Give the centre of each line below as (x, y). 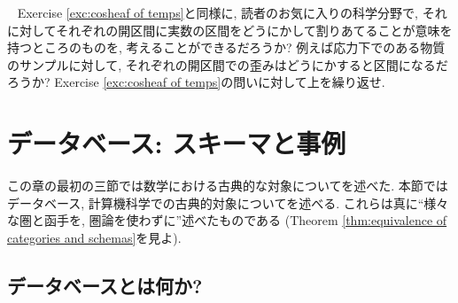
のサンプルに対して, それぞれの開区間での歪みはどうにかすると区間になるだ (228, 64)
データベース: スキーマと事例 (177, 143)
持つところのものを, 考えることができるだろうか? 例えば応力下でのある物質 (226, 47)
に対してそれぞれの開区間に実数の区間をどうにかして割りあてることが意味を (230, 30)
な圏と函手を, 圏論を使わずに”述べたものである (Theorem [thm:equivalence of (227, 220)
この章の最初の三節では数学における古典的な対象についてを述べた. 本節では (228, 186)
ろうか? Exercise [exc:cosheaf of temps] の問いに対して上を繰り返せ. (196, 82)
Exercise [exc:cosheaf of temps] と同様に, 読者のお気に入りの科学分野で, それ (232, 12)
